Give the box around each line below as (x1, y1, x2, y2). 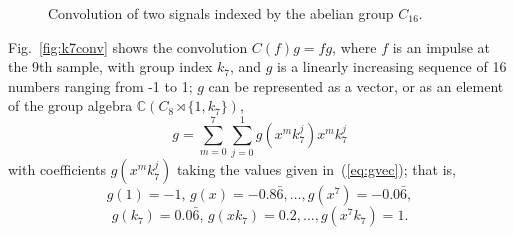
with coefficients (8, 159, 107, 180)
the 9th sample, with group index (8, 56, 213, 77)
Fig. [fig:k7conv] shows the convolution (8, 36, 248, 57)
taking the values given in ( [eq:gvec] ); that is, (176, 159, 456, 180)
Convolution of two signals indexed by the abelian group (48, 3, 394, 23)
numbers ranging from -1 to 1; (8, 75, 193, 96)
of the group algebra (8, 95, 133, 116)
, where (332, 36, 377, 57)
